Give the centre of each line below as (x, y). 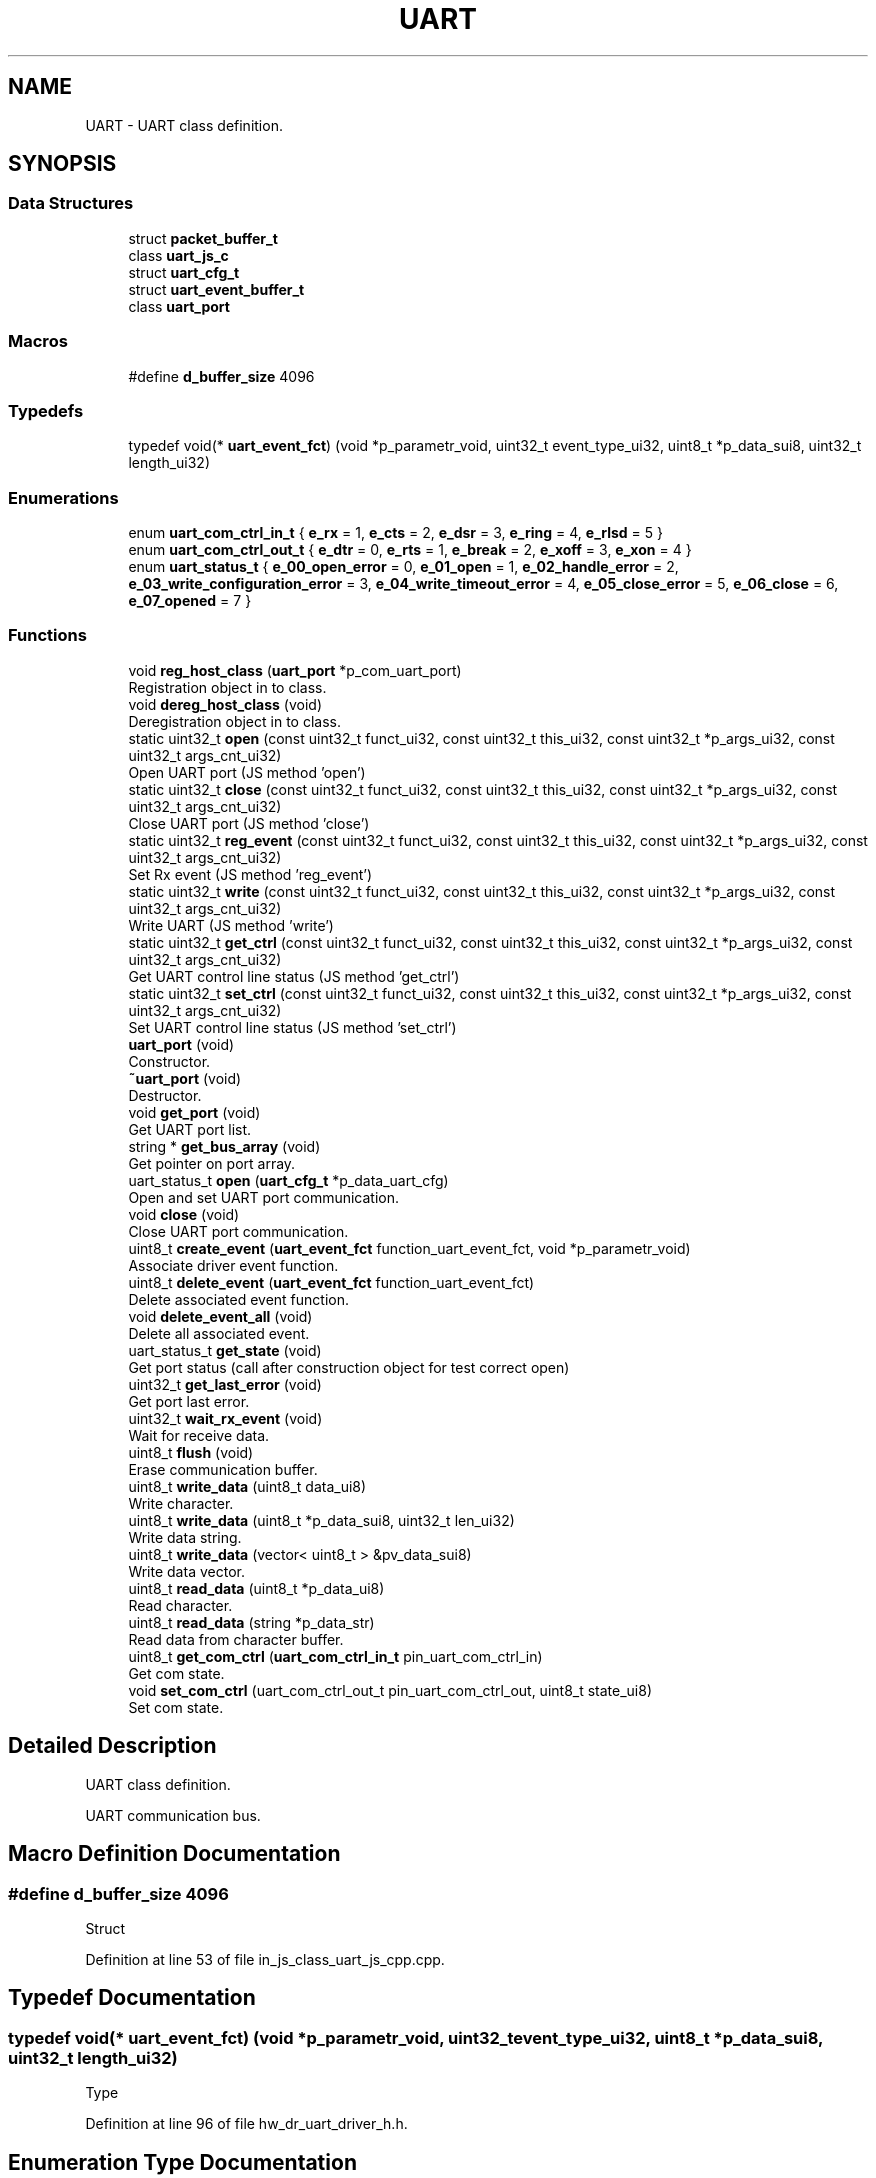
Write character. (181, 1503)
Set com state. (176, 1707)
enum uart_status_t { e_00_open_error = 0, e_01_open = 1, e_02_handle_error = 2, (403, 567)
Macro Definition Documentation (174, 1854)
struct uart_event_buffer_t (216, 289)
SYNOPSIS (62, 164)
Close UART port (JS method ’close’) (249, 823)
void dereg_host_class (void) (225, 704)
